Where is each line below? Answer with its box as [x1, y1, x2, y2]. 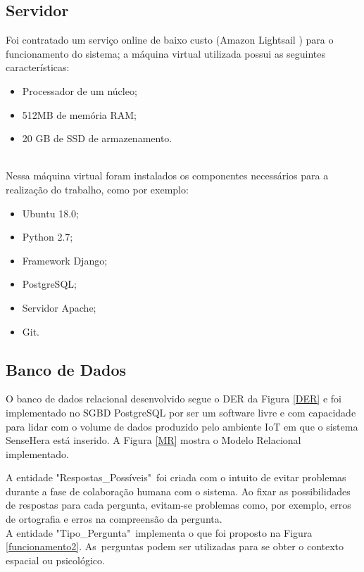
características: [6, 60, 70, 75]
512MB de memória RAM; [22, 107, 137, 122]
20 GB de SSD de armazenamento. [22, 131, 172, 146]
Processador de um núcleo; [22, 83, 137, 98]
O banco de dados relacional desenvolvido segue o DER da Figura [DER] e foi [6, 391, 341, 406]
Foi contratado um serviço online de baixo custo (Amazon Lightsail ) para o [6, 32, 334, 47]
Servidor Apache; [22, 300, 96, 314]
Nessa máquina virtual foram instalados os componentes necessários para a [6, 168, 329, 183]
